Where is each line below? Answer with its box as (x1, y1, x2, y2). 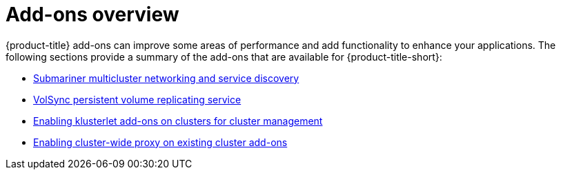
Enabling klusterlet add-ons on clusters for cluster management (33, 114, 323, 127)
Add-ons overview (6, 3, 179, 26)
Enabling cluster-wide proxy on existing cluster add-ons (33, 136, 288, 148)
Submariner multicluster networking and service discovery (33, 72, 299, 84)
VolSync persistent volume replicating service (33, 93, 242, 105)
